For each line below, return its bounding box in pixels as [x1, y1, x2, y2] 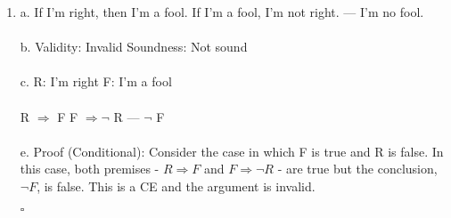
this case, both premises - [20, 159, 160, 178]
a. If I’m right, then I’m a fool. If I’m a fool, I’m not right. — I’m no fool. [20, 3, 424, 20]
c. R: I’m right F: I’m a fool [20, 72, 172, 91]
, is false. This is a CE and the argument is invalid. [37, 176, 316, 195]
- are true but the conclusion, [277, 159, 438, 178]
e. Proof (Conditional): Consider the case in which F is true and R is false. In [20, 141, 444, 160]
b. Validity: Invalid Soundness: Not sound [20, 37, 248, 56]
